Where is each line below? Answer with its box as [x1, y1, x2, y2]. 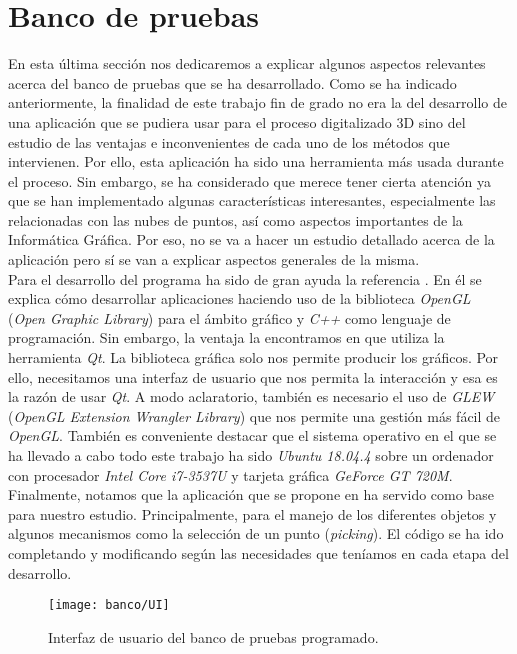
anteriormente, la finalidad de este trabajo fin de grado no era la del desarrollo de [8, 92, 507, 113]
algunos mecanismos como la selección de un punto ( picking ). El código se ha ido [8, 523, 504, 544]
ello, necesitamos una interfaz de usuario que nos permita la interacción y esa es [8, 366, 498, 387]
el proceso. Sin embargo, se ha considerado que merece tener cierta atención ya [8, 170, 492, 191]
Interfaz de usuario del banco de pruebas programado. [48, 626, 379, 647]
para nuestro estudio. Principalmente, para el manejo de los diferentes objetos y [8, 503, 497, 524]
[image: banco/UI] [48, 598, 170, 613]
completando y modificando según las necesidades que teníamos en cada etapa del [8, 542, 509, 563]
